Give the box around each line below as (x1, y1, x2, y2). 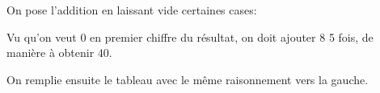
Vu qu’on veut (6, 28, 77, 45)
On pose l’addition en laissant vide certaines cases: (6, 2, 257, 18)
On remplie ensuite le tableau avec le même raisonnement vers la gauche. (6, 71, 369, 87)
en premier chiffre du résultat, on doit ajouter (90, 28, 316, 45)
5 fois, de (328, 28, 374, 45)
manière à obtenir (6, 44, 95, 61)
